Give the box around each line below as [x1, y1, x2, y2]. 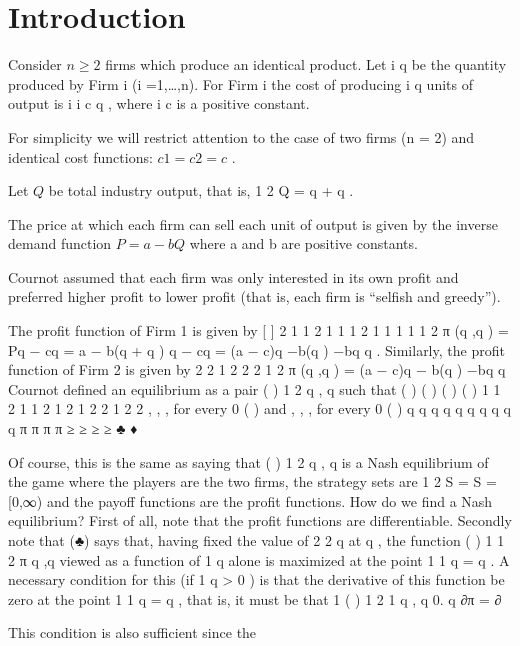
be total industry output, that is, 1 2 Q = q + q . [48, 180, 354, 201]
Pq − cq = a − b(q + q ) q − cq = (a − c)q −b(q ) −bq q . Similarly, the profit [8, 339, 505, 360]
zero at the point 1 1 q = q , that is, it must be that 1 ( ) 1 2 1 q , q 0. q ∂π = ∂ [8, 588, 502, 609]
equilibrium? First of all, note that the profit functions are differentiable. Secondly [8, 510, 512, 531]
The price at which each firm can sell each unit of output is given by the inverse [8, 213, 498, 234]
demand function [8, 233, 112, 254]
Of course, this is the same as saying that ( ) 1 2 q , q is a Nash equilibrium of [8, 451, 489, 472]
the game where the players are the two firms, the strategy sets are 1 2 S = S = [8, 471, 497, 492]
